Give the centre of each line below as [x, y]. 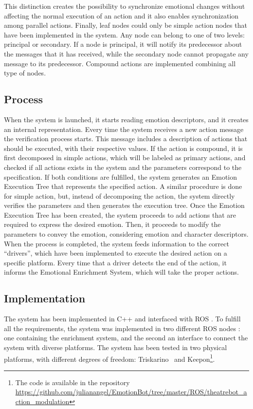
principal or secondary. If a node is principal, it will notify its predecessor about [123, 44]
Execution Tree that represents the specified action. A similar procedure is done [123, 186]
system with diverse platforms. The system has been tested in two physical [116, 347]
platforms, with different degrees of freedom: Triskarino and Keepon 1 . [109, 358]
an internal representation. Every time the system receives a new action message [124, 129]
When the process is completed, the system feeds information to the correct [117, 243]
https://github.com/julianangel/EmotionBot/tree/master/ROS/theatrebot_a [131, 392]
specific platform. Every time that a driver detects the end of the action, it [115, 262]
